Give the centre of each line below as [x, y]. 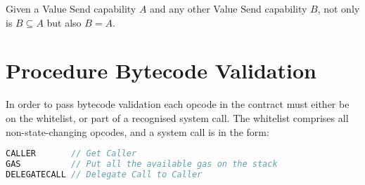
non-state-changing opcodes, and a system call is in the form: [137, 131]
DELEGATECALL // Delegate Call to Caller [104, 174]
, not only [339, 8]
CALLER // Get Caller [71, 154]
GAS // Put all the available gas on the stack [142, 164]
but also [64, 22]
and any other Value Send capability [229, 8]
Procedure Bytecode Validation [161, 70]
